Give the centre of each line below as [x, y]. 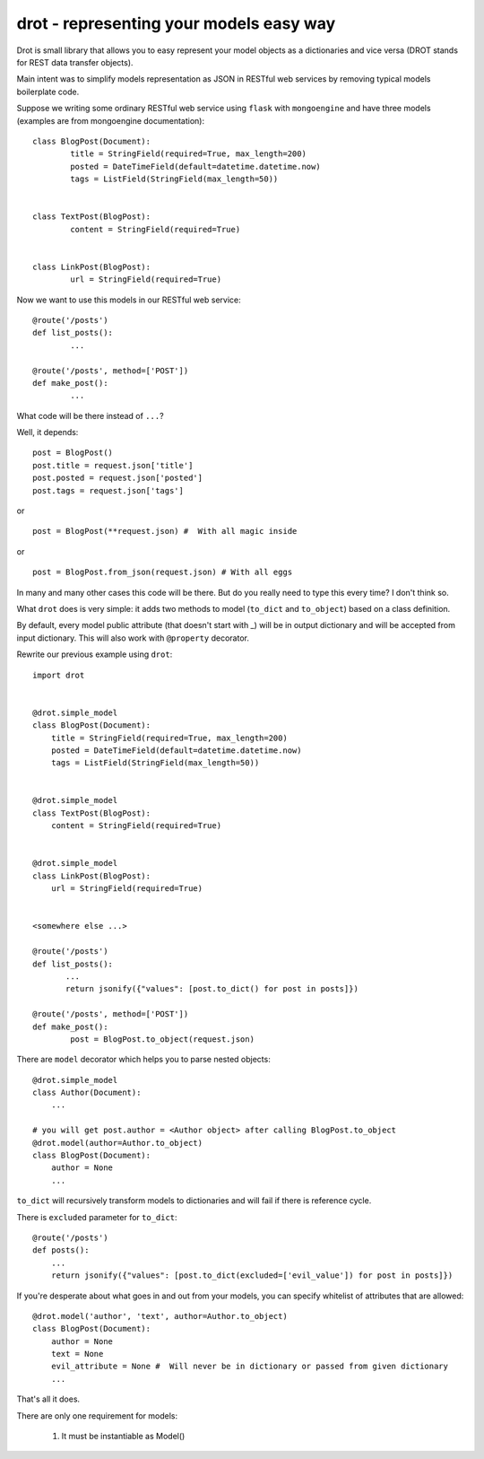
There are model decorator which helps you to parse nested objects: [143, 1060]
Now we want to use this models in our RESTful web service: [129, 300]
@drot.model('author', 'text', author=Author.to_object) [160, 1316]
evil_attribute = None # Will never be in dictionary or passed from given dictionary [249, 1367]
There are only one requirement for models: [97, 1415]
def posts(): [61, 1250]
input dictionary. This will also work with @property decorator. [133, 638]
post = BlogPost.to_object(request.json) [163, 1039]
